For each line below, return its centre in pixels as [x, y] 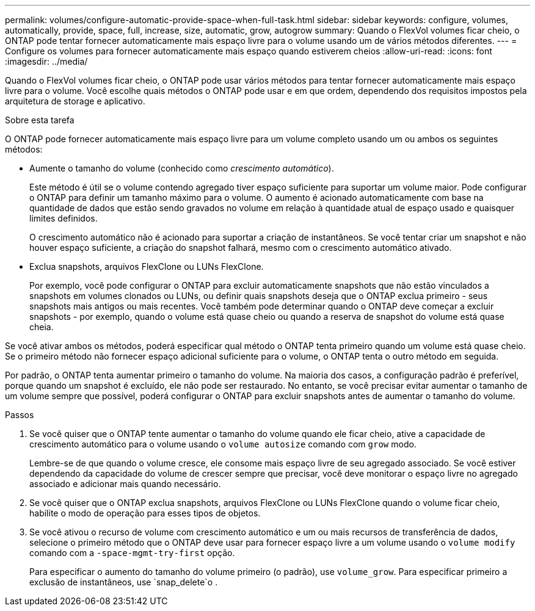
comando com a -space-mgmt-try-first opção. [132, 553]
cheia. [42, 327]
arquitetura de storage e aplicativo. [75, 101]
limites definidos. [64, 218]
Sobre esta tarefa [40, 120]
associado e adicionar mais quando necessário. [125, 484]
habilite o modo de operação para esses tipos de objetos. [145, 513]
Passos [20, 415]
